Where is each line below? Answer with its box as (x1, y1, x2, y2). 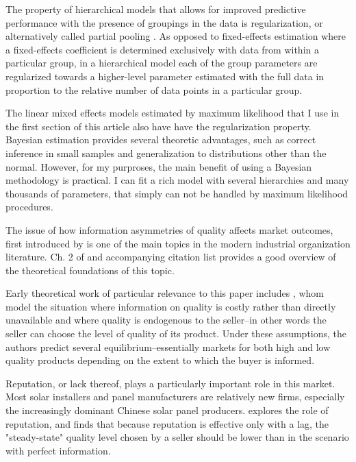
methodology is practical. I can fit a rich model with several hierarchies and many (5, 173, 349, 187)
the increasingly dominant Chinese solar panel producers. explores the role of (5, 403, 329, 417)
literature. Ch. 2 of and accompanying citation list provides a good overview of (5, 250, 336, 264)
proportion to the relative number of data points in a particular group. (5, 82, 303, 97)
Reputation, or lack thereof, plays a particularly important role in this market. (5, 376, 335, 390)
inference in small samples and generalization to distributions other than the (5, 145, 327, 160)
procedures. (5, 199, 53, 214)
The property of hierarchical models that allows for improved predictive (5, 2, 306, 16)
